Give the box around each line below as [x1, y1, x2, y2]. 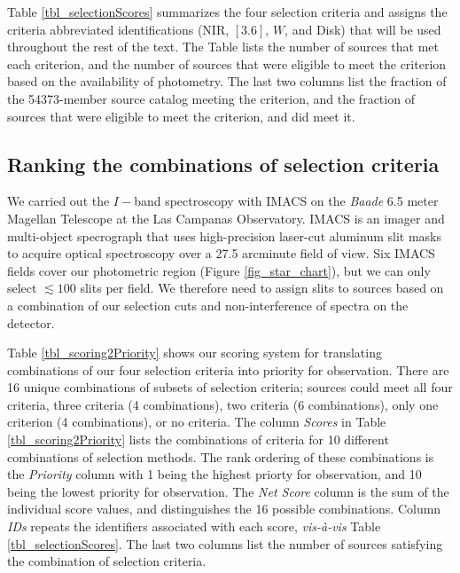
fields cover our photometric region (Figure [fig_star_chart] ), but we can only [7, 261, 431, 279]
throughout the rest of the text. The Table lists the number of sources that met [7, 37, 440, 56]
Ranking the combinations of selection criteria [7, 150, 440, 177]
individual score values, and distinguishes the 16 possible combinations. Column [7, 499, 441, 518]
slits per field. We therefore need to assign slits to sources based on [80, 279, 444, 297]
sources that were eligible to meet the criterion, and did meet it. [7, 106, 355, 125]
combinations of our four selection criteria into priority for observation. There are [7, 360, 449, 379]
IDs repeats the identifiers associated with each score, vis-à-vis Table [7, 517, 381, 536]
